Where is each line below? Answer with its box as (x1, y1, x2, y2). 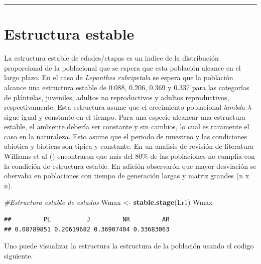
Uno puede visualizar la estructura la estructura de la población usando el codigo (4, 240, 254, 251)
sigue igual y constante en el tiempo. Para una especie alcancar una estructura (4, 111, 245, 122)
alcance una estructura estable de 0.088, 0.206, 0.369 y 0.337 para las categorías (4, 82, 249, 92)
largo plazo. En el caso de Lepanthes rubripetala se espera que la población (4, 72, 233, 83)
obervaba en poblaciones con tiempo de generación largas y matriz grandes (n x (4, 170, 249, 181)
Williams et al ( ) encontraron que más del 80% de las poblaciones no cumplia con (4, 151, 255, 161)
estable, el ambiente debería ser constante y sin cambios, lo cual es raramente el (4, 121, 249, 132)
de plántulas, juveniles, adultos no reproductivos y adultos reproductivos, (4, 92, 229, 102)
